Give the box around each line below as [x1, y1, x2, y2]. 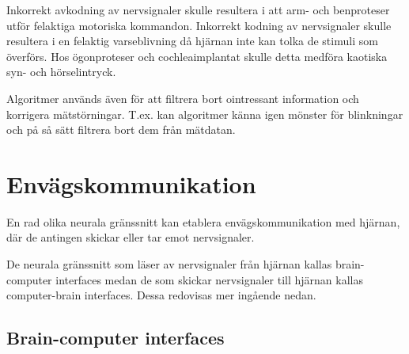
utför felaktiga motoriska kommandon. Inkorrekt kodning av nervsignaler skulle [6, 17, 392, 33]
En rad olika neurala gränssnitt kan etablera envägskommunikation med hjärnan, [6, 213, 400, 230]
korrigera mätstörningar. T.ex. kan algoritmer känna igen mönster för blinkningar [6, 105, 403, 122]
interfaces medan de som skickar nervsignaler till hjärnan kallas [55, 271, 363, 287]
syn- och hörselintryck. [6, 63, 116, 80]
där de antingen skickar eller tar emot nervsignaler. [6, 229, 255, 246]
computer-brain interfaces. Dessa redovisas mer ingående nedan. [6, 287, 316, 303]
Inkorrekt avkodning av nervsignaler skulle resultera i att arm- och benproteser [6, 2, 390, 17]
